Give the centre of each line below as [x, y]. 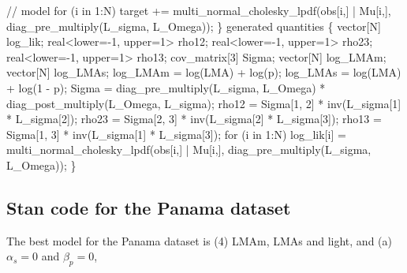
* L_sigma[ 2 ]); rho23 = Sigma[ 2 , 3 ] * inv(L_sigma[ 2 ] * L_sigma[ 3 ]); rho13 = [194, 119]
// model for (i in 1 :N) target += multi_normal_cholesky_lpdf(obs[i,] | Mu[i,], [199, 10]
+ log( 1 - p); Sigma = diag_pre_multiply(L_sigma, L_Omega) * [166, 87]
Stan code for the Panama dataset [149, 207]
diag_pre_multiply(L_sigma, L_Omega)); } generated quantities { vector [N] [194, 26]
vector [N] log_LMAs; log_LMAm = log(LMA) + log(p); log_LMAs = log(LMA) [204, 72]
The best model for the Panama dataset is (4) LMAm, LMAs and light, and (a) [199, 240]
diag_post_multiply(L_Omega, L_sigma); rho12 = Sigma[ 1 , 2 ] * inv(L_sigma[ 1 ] [204, 103]
